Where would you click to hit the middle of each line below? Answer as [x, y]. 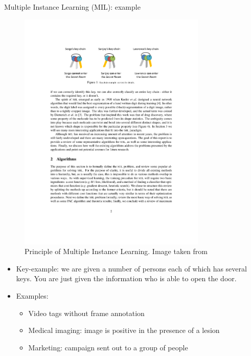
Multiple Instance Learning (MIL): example [72, 7]
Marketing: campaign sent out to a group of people [108, 347]
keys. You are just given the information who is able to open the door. [126, 278]
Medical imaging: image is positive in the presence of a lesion [124, 330]
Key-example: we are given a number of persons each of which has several [131, 268]
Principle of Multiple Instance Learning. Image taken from [116, 251]
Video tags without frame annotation [86, 313]
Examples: [32, 296]
